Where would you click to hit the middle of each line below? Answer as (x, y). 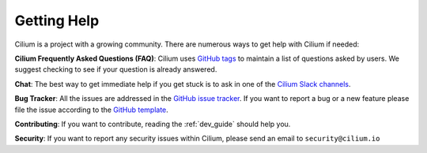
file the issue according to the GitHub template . (92, 110)
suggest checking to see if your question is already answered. (116, 69)
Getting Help (57, 21)
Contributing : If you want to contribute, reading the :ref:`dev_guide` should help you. (153, 124)
